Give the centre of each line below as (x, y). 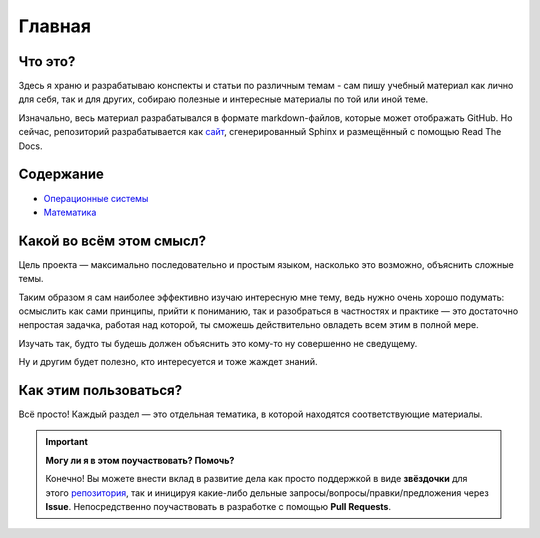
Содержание (61, 174)
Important (67, 442)
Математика (70, 212)
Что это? (47, 61)
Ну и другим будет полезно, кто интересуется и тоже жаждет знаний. (168, 362)
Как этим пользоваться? (100, 390)
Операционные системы (96, 198)
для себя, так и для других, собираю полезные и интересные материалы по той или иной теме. (223, 99)
